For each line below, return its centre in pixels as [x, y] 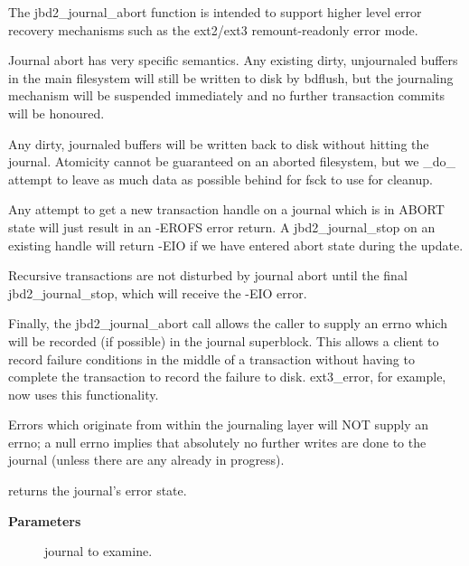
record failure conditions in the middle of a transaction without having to [211, 358]
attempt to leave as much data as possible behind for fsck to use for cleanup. [220, 179]
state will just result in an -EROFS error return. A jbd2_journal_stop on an [222, 226]
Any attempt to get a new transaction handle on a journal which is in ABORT [226, 209]
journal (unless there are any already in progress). [146, 460]
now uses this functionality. [84, 394]
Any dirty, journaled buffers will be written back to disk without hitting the [219, 143]
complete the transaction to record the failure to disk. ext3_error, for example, [227, 377]
